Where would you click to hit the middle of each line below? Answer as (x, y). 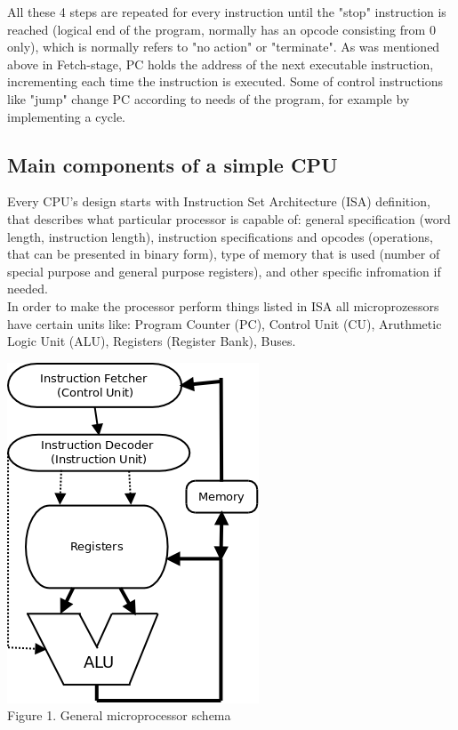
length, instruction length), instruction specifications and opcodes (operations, (220, 236)
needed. (28, 289)
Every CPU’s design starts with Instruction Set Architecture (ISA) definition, (219, 201)
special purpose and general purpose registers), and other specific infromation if (224, 271)
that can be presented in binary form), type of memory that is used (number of (224, 254)
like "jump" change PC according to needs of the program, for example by (209, 98)
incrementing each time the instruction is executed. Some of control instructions (225, 81)
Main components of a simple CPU (173, 164)
